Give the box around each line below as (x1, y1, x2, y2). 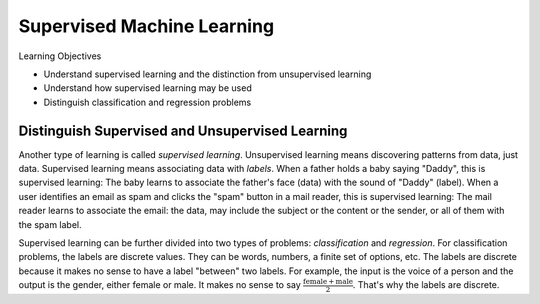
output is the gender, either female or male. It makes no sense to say (18, 279, 302, 291)
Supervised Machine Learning (18, 15, 275, 37)
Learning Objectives (18, 50, 102, 62)
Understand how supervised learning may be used (43, 82, 252, 94)
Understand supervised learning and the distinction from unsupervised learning (43, 68, 372, 80)
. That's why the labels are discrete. (352, 279, 500, 291)
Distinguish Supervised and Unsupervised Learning (18, 122, 348, 139)
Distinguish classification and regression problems (43, 96, 252, 108)
